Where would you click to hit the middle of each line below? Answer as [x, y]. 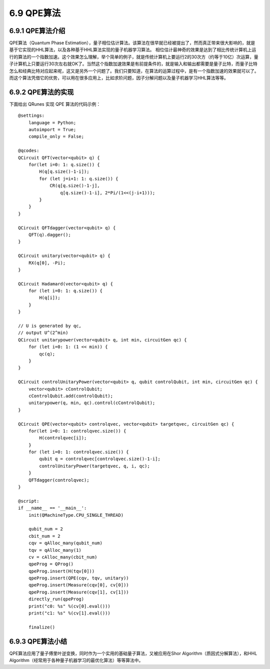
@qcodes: [29, 151]
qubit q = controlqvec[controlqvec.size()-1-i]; [100, 459]
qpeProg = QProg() [51, 564]
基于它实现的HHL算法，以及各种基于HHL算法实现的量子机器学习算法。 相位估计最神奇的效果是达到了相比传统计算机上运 [133, 50]
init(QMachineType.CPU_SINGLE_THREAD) [76, 515]
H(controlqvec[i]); [63, 438]
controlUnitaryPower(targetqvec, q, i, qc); [94, 466]
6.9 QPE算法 [35, 13]
